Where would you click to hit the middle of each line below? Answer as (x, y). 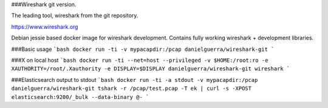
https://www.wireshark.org (45, 27)
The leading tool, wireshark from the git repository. (75, 16)
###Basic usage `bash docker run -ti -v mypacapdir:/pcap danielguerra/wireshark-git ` (143, 49)
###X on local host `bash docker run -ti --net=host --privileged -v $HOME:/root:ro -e (140, 60)
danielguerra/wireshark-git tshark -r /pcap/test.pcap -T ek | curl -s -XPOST (132, 89)
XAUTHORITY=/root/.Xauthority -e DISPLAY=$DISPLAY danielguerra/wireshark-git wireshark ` (151, 69)
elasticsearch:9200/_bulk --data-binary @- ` (80, 97)
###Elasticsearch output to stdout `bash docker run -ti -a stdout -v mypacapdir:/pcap (135, 79)
